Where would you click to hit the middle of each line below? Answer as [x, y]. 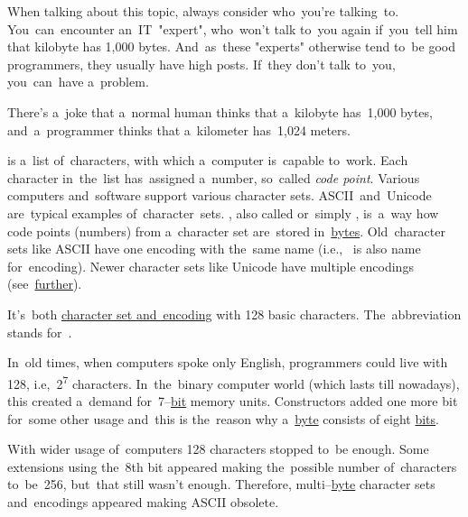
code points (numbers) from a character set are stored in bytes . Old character [226, 231]
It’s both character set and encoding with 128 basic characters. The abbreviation [234, 314]
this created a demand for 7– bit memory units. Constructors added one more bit [233, 400]
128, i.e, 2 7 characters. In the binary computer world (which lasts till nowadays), [234, 382]
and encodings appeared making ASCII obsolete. [143, 501]
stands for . [40, 332]
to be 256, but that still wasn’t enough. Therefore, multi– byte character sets [221, 484]
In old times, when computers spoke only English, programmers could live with [228, 362]
